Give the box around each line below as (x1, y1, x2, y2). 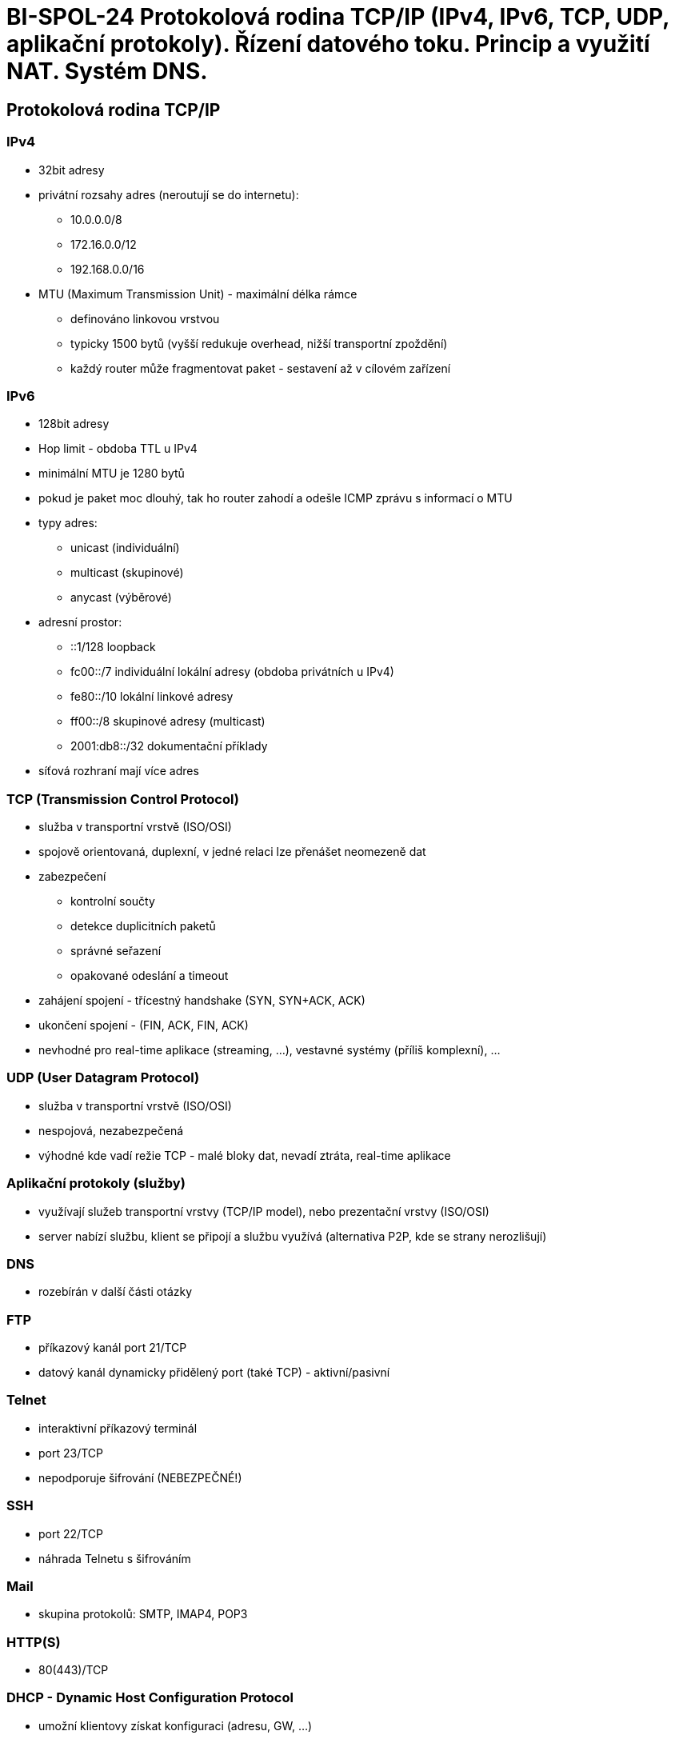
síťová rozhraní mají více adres (38, 764, 199, 778)
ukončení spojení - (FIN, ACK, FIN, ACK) (38, 1018, 249, 1033)
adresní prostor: (38, 615, 122, 630)
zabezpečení (38, 869, 106, 884)
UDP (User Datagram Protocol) (6, 1069, 200, 1086)
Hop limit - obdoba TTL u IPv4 (38, 442, 198, 456)
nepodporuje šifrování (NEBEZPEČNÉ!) (38, 1470, 242, 1485)
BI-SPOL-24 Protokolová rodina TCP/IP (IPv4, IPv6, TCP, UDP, (6, 3, 669, 30)
